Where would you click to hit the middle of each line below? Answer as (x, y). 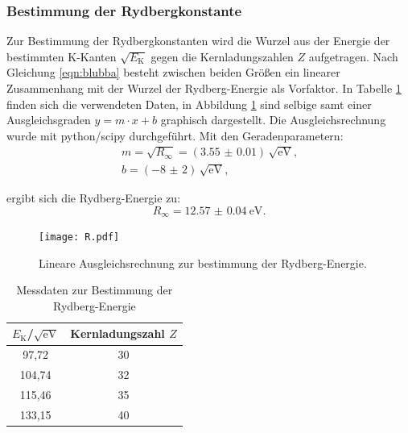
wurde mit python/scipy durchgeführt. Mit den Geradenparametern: (175, 135)
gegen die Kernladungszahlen (222, 56)
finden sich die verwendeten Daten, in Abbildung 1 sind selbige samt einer (189, 104)
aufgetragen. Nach (353, 56)
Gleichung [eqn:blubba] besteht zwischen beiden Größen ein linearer (173, 72)
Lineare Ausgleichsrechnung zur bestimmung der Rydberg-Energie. (203, 262)
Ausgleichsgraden (49, 120)
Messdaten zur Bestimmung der (95, 290)
